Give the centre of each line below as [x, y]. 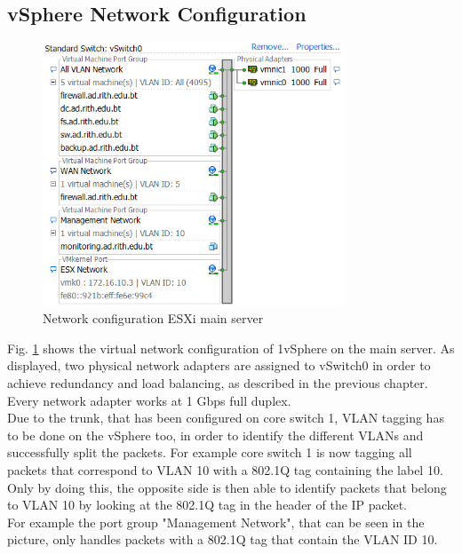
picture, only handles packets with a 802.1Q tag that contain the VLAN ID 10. [223, 539]
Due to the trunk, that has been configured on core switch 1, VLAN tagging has [226, 418]
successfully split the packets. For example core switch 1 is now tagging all [210, 452]
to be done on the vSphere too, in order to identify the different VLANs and [215, 435]
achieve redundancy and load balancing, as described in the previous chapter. [218, 383]
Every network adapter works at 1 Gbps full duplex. [149, 400]
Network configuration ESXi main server [153, 318]
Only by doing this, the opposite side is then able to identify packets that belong [227, 487]
